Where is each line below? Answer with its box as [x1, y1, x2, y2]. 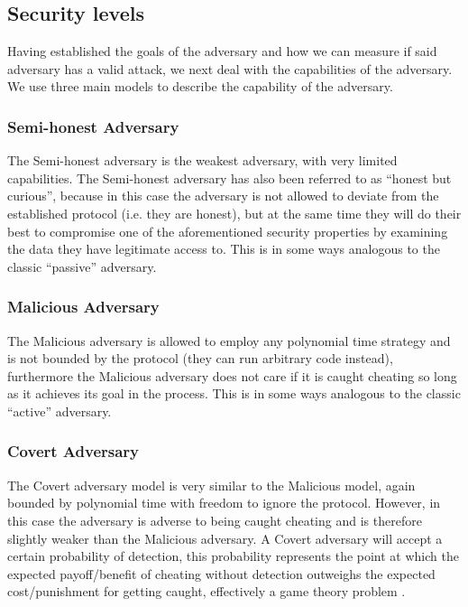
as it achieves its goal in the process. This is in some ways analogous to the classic [7, 384, 461, 403]
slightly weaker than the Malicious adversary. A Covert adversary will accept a [7, 528, 443, 547]
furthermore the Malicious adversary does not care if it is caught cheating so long [7, 366, 457, 385]
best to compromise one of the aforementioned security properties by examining [7, 221, 448, 240]
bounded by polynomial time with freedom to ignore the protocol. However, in [7, 493, 441, 512]
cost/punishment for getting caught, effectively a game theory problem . [7, 582, 406, 601]
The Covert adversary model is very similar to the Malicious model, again [7, 475, 416, 494]
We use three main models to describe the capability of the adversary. [7, 77, 393, 96]
